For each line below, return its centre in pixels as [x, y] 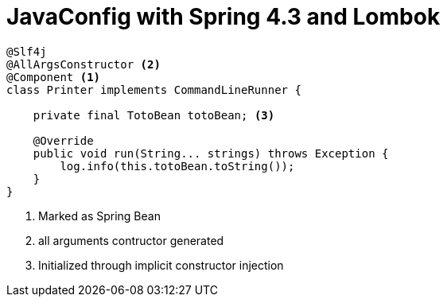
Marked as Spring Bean [99, 216]
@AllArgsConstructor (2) [84, 64]
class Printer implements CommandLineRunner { [154, 89]
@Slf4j [27, 51]
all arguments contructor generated [131, 240]
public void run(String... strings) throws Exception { [211, 153]
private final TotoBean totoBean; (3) [154, 115]
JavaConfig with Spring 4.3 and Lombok [223, 17]
